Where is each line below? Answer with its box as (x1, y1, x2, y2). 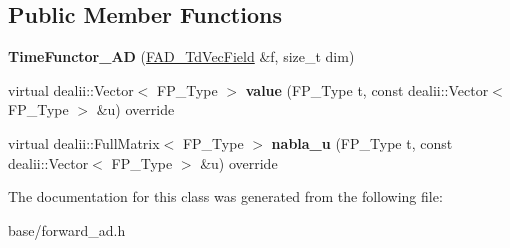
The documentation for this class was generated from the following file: (8, 186, 443, 207)
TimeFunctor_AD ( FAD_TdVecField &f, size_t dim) (8, 46, 355, 67)
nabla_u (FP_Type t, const (271, 132, 453, 153)
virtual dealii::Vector (8, 79, 134, 100)
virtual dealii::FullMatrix (8, 132, 160, 153)
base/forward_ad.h (8, 219, 126, 240)
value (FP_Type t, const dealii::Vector (245, 79, 489, 100)
